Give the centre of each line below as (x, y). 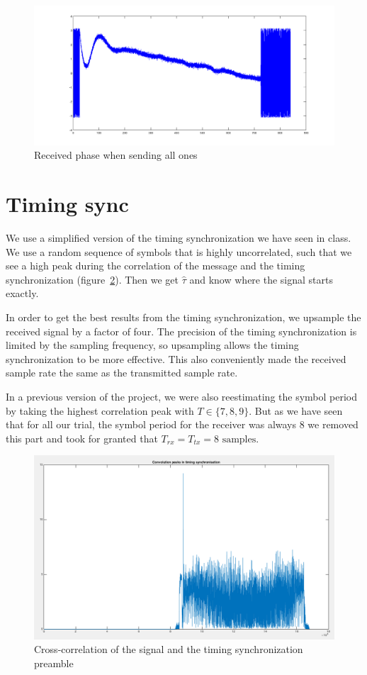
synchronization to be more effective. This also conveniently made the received (176, 358)
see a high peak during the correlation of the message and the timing (156, 266)
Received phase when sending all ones (116, 155)
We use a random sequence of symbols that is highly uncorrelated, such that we (179, 251)
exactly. (22, 293)
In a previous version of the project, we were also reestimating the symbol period (182, 396)
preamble (54, 663)
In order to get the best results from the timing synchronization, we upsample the (183, 317)
